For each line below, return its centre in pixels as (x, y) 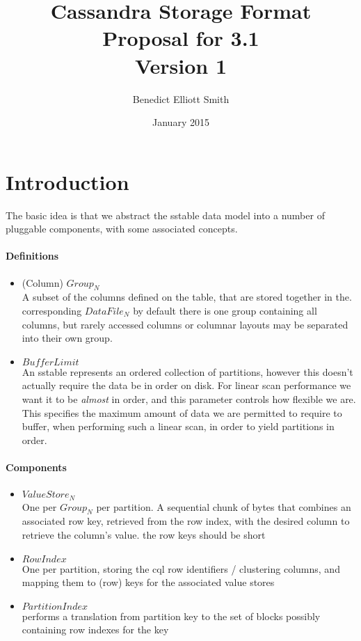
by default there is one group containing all (225, 310)
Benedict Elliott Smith (181, 98)
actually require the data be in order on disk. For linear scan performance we (186, 385)
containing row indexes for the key (95, 630)
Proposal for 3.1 (181, 38)
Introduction (67, 181)
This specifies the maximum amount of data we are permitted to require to (182, 412)
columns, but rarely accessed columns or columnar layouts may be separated (185, 324)
